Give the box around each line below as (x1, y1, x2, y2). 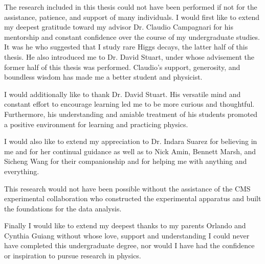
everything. (4, 165, 39, 176)
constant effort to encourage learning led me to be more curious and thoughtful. (4, 99, 255, 109)
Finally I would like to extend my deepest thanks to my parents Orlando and (4, 220, 246, 231)
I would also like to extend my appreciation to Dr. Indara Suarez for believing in (4, 136, 257, 147)
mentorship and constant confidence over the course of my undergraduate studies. (4, 31, 260, 42)
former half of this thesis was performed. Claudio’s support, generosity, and (4, 61, 240, 72)
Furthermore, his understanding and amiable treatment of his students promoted (4, 108, 258, 119)
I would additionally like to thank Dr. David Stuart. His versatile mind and (4, 88, 241, 99)
